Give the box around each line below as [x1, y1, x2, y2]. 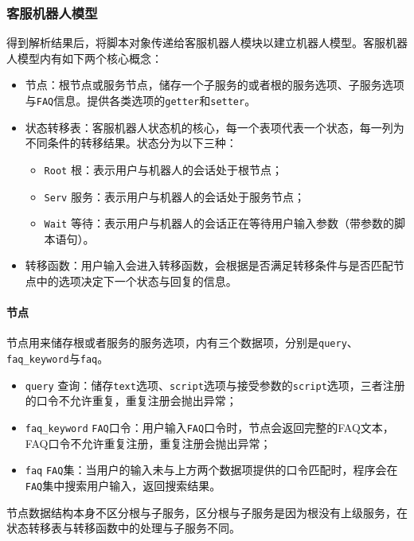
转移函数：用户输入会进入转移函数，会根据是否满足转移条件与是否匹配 [25, 257, 393, 274]
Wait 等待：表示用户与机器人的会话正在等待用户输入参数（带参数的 [44, 215, 394, 232]
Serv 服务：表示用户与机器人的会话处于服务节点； [44, 188, 305, 204]
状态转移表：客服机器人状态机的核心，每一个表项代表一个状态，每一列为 [25, 119, 404, 135]
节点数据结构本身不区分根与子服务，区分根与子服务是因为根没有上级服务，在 [6, 504, 408, 520]
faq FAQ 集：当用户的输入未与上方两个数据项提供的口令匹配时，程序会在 [25, 461, 398, 478]
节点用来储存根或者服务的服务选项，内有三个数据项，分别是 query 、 [6, 334, 358, 351]
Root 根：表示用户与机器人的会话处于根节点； [44, 161, 283, 177]
